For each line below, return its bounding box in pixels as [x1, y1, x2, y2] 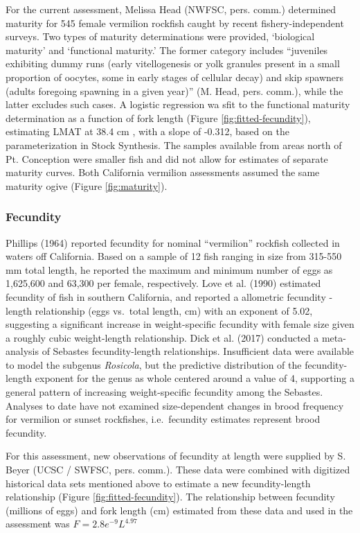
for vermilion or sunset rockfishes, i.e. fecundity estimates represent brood [6, 412, 321, 426]
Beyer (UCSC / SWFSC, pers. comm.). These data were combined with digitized [6, 462, 350, 477]
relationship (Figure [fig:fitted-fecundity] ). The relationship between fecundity [6, 489, 335, 504]
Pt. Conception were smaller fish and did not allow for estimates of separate [6, 151, 328, 166]
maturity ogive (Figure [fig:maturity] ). [6, 178, 168, 193]
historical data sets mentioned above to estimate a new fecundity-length [6, 475, 311, 490]
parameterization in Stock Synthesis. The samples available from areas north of [6, 137, 342, 152]
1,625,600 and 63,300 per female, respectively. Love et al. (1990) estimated [6, 276, 321, 290]
